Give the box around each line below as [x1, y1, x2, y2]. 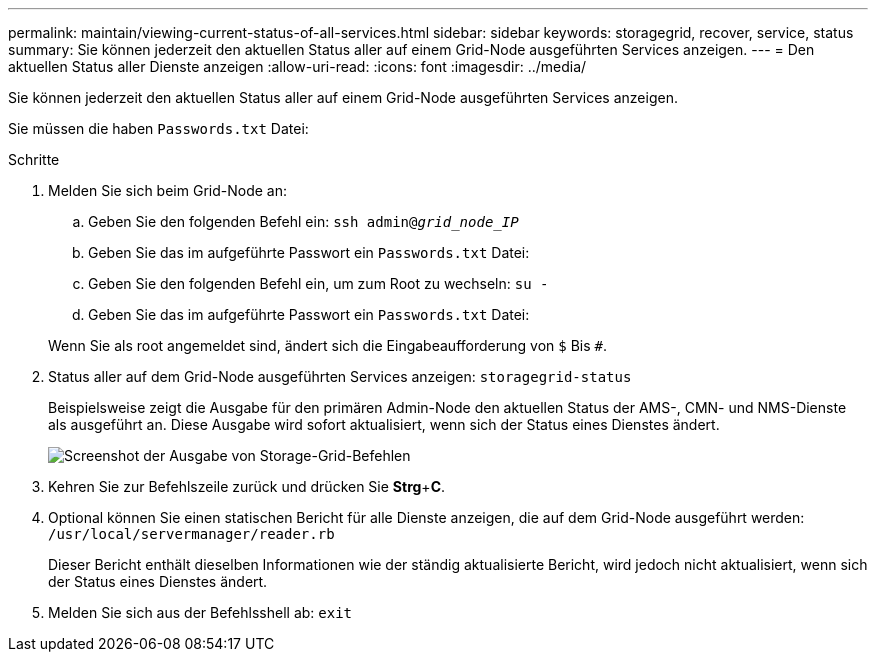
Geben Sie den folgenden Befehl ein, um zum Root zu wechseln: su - [88, 275, 549, 292]
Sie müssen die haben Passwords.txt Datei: [8, 120, 309, 137]
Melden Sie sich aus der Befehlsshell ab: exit [48, 604, 353, 621]
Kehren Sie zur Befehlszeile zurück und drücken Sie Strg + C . [48, 478, 446, 495]
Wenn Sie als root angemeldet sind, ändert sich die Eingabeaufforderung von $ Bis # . [48, 337, 607, 354]
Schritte [8, 151, 60, 168]
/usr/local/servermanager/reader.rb [48, 526, 335, 542]
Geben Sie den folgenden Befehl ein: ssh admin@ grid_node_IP [88, 213, 519, 230]
